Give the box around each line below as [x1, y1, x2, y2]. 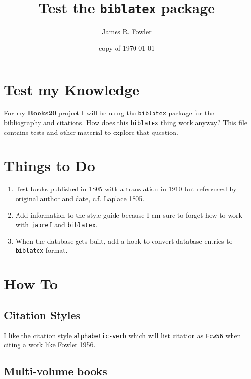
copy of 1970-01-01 [99, 42, 154, 53]
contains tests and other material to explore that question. [4, 127, 178, 137]
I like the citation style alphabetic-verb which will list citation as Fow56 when [4, 330, 241, 340]
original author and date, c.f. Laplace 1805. [15, 193, 145, 203]
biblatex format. [15, 245, 68, 255]
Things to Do [4, 155, 95, 175]
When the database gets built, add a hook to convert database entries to [15, 235, 232, 246]
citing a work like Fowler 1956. [4, 340, 96, 350]
